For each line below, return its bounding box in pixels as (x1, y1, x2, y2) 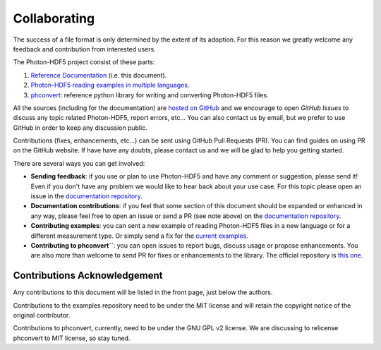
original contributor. (13, 311, 71, 320)
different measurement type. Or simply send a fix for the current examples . (30, 231, 248, 240)
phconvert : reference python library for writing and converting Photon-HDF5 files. (30, 90, 269, 99)
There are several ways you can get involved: (13, 159, 145, 167)
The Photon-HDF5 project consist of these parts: (13, 58, 155, 66)
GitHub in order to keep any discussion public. (13, 123, 147, 132)
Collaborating (13, 11, 95, 26)
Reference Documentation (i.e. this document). (30, 71, 167, 79)
